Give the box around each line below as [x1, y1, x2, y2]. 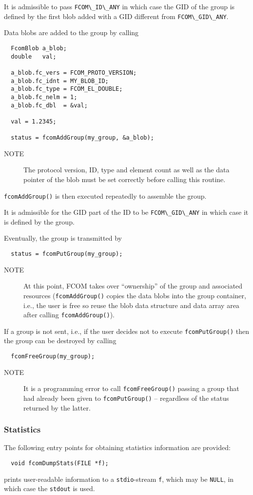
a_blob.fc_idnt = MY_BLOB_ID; [11, 77, 109, 84]
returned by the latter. [23, 402, 91, 412]
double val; [11, 53, 57, 60]
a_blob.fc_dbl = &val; [11, 102, 88, 109]
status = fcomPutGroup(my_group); [11, 250, 123, 258]
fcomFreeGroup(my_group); [11, 353, 95, 360]
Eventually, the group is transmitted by [4, 233, 122, 243]
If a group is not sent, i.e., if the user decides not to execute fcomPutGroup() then [4, 326, 250, 336]
